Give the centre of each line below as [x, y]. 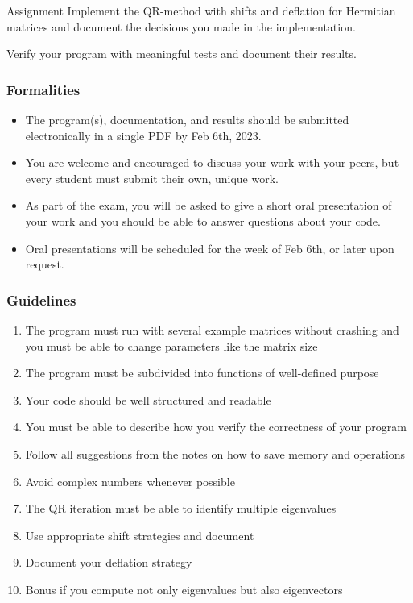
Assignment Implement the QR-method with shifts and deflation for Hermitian [201, 10]
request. [45, 264]
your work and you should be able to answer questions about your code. [203, 220]
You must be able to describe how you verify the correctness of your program [216, 427]
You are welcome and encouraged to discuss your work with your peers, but [212, 162]
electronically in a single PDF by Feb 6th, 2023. [143, 135]
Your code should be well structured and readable [148, 399]
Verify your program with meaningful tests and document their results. [182, 54]
